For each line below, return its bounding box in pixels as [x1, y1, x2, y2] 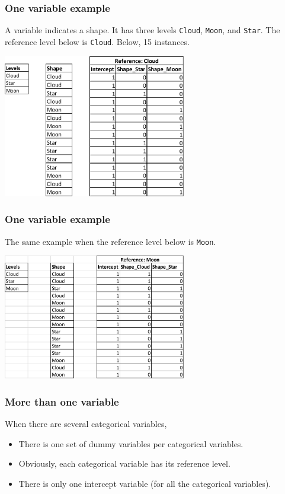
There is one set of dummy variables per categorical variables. [18, 437, 244, 450]
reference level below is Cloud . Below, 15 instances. [5, 35, 190, 47]
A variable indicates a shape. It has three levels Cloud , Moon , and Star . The [5, 24, 280, 36]
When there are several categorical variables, [5, 417, 167, 429]
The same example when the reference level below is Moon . [5, 235, 216, 247]
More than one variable [5, 394, 119, 409]
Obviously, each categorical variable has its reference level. [18, 457, 230, 470]
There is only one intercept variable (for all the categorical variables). [18, 477, 271, 489]
